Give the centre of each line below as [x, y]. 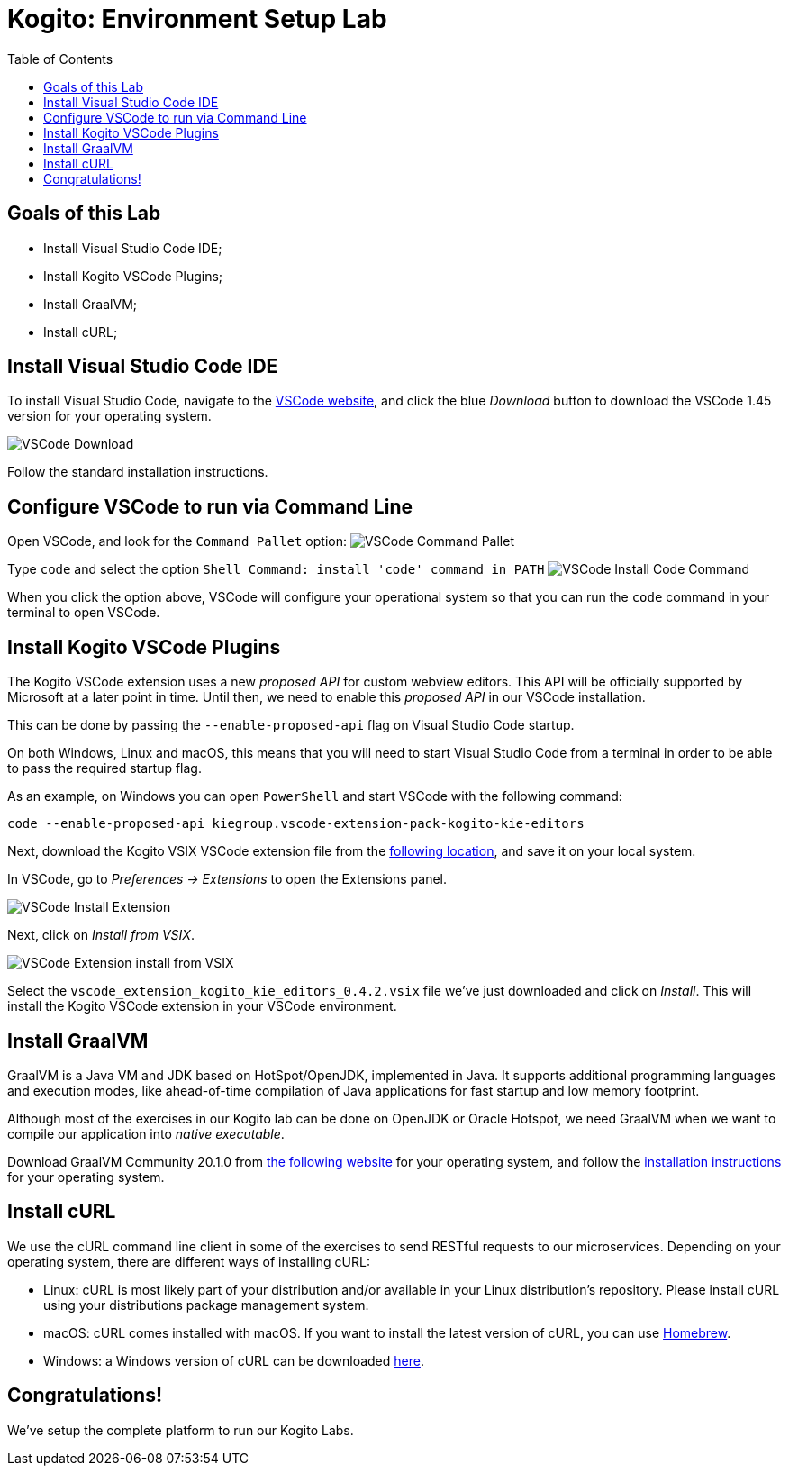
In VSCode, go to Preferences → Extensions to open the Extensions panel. [227, 879]
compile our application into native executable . [146, 1133]
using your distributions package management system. [206, 1305]
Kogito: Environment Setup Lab [197, 19]
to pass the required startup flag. [104, 768]
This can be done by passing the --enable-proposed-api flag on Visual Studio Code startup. [291, 725]
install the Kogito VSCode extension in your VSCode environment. [202, 1006]
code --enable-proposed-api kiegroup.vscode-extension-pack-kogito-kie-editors [296, 824]
